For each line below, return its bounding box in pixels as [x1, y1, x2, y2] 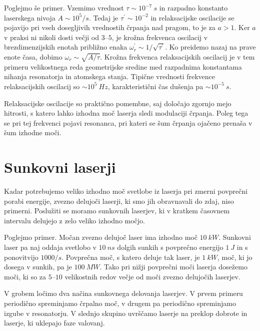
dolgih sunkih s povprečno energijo [117, 241, 223, 252]
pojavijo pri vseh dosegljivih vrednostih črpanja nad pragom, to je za [4, 22, 215, 33]
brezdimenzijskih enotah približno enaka [4, 42, 127, 52]
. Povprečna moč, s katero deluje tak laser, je [61, 251, 200, 262]
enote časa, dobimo [4, 51, 62, 62]
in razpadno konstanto [159, 3, 228, 13]
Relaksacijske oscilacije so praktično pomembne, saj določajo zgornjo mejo [4, 98, 231, 108]
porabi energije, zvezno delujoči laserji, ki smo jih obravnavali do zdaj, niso [4, 195, 234, 206]
